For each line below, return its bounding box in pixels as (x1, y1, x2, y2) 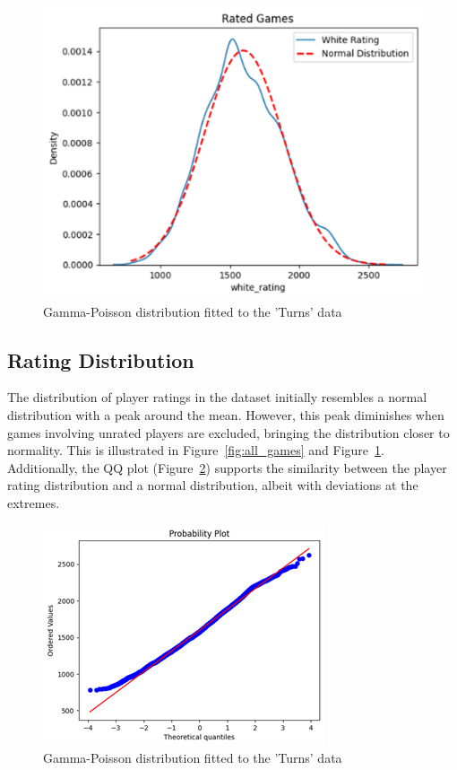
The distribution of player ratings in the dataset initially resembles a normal (7, 388, 427, 407)
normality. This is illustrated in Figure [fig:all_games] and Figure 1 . (7, 441, 384, 459)
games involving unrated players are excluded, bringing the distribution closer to (7, 423, 450, 442)
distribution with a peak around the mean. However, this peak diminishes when (7, 406, 444, 424)
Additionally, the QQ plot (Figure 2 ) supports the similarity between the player (7, 458, 447, 477)
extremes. (7, 493, 60, 512)
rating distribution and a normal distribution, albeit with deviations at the (7, 476, 418, 494)
